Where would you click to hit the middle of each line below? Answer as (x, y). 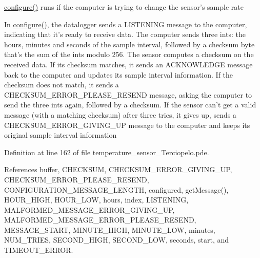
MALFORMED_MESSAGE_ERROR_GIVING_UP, (89, 209)
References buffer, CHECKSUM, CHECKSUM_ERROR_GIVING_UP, (118, 169)
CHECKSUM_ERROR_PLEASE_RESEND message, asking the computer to (128, 94)
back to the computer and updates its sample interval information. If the (119, 74)
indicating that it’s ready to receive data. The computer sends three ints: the (125, 34)
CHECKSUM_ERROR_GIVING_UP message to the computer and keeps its (127, 125)
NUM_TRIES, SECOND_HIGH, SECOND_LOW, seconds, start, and (117, 240)
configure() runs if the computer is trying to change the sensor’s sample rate (124, 7)
